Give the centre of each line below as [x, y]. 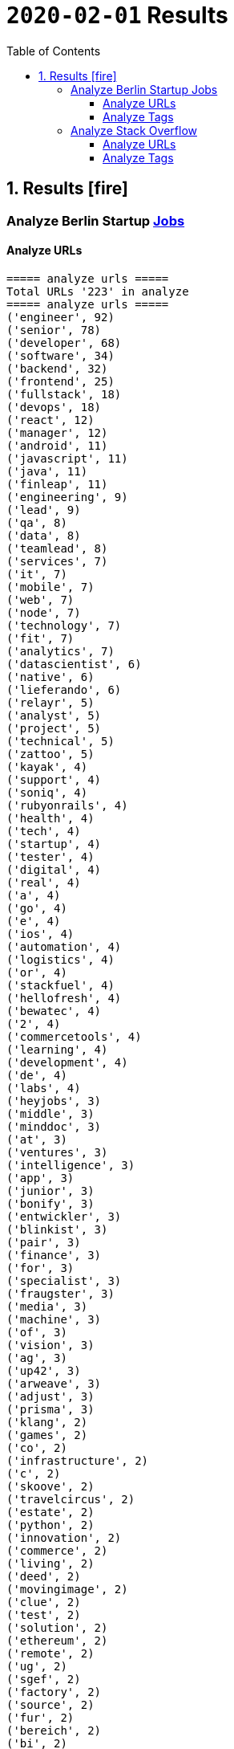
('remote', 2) [50, 1653]
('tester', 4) [50, 856]
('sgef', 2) [44, 1679]
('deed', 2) [44, 1576]
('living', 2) [50, 1563]
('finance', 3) [54, 1255]
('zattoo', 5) [50, 754]
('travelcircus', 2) [71, 1499]
